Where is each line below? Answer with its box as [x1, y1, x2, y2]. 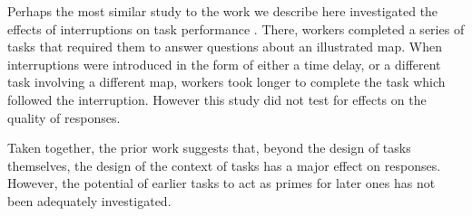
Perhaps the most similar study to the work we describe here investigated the [7, 2, 438, 20]
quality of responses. [7, 108, 121, 127]
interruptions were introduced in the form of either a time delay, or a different [7, 54, 441, 73]
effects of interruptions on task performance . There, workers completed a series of [7, 19, 465, 38]
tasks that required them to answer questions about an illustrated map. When [7, 37, 442, 56]
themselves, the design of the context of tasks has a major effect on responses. [7, 155, 441, 174]
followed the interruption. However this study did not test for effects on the [7, 89, 427, 108]
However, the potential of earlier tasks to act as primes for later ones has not [7, 174, 436, 193]
